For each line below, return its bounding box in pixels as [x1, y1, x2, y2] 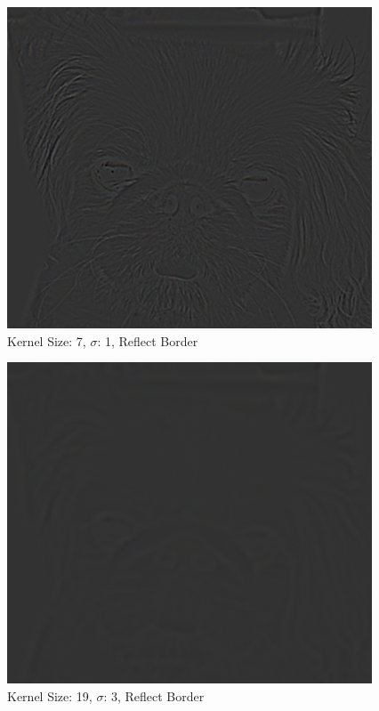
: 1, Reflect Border [97, 331, 198, 350]
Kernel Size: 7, [7, 331, 86, 350]
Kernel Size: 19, [7, 686, 93, 705]
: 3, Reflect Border [103, 686, 205, 705]
